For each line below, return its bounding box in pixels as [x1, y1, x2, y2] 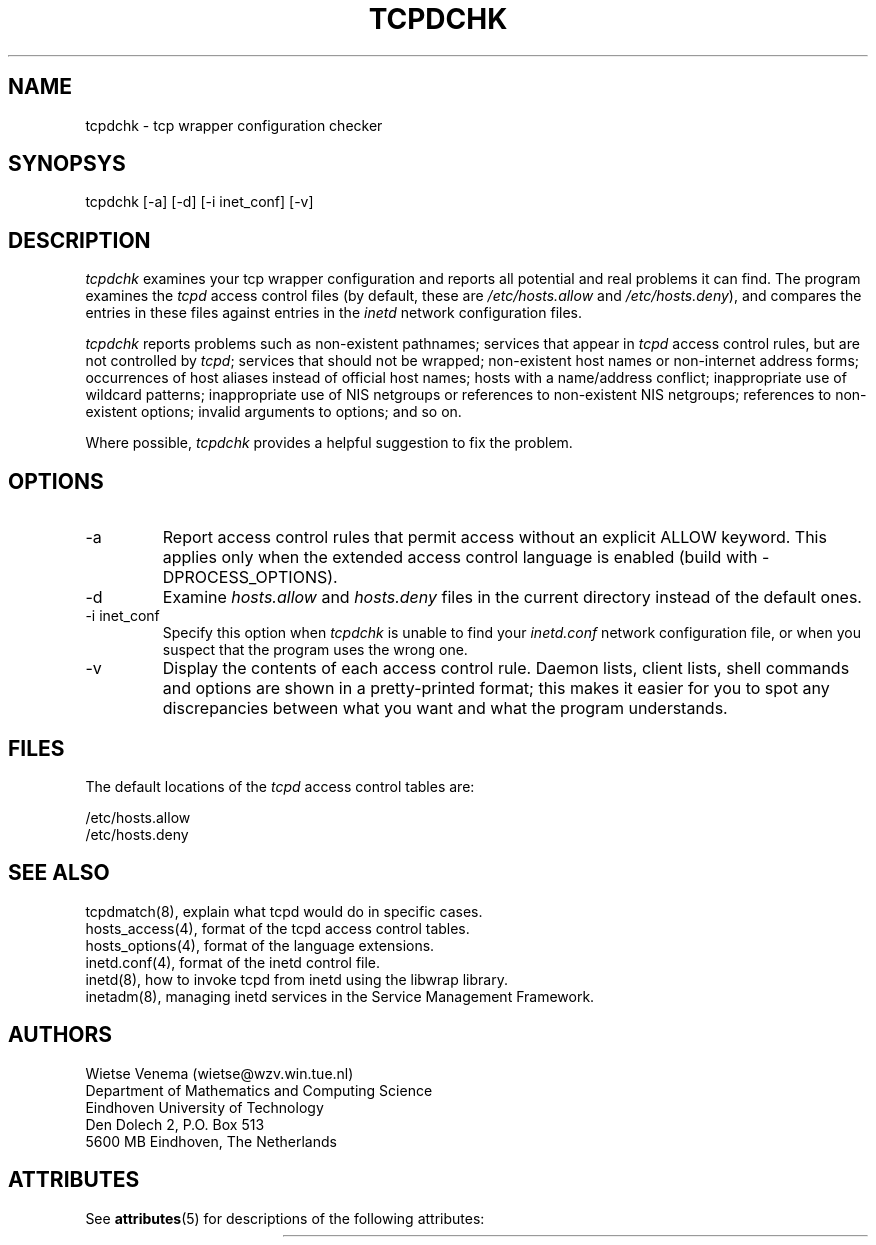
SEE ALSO [8, 860, 110, 886]
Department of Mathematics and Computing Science [85, 1081, 433, 1099]
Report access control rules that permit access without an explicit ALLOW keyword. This [162, 527, 827, 548]
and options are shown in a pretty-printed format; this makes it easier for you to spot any [162, 678, 830, 699]
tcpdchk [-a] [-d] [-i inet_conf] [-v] [85, 193, 314, 211]
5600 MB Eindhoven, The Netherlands [85, 1132, 337, 1150]
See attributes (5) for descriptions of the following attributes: [85, 1209, 485, 1227]
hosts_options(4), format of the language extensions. [85, 936, 435, 954]
